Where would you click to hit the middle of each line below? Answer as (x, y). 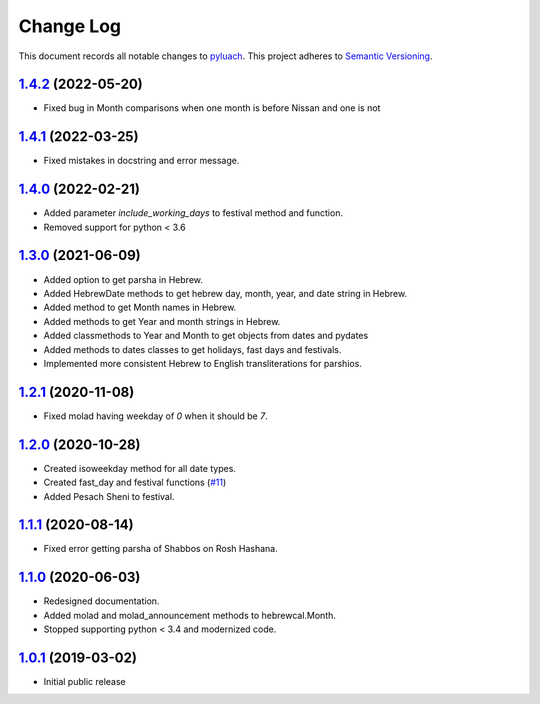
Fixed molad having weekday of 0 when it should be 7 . (156, 416)
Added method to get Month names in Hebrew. (140, 307)
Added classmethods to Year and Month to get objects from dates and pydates (206, 336)
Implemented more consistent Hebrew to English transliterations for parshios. (202, 363)
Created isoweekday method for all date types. (140, 468)
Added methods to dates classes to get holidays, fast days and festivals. (192, 349)
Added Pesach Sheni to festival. (109, 496)
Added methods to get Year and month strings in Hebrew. (162, 321)
